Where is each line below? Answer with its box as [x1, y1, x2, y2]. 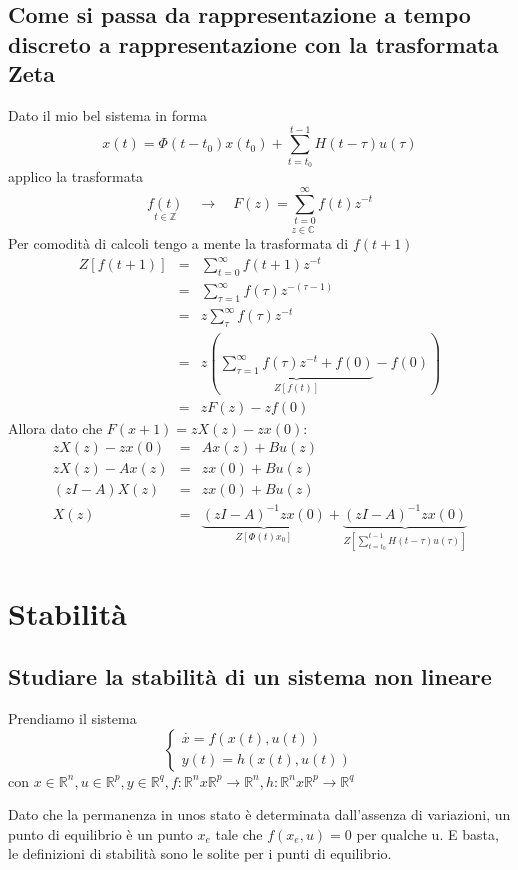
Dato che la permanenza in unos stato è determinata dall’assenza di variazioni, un [8, 804, 511, 825]
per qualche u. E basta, [356, 823, 499, 844]
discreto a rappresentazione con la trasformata [8, 28, 499, 59]
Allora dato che [8, 417, 103, 438]
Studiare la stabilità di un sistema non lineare [8, 661, 492, 692]
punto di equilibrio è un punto [8, 823, 193, 844]
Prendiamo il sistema [8, 707, 137, 728]
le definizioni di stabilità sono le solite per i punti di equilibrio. [8, 843, 392, 864]
